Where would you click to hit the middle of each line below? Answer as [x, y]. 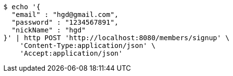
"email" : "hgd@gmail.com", [65, 15]
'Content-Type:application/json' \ [87, 46]
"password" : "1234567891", [65, 22]
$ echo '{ [22, 7]
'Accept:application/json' [71, 53]
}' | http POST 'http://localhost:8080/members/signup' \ [116, 38]
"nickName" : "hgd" [49, 30]
